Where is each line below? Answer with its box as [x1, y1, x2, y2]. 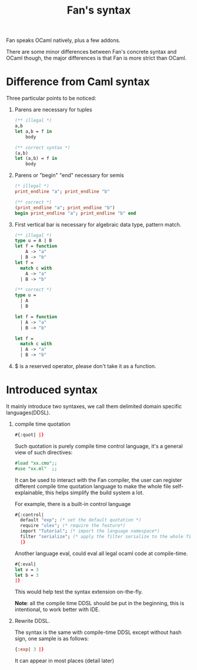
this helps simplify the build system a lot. [45, 489, 144, 496]
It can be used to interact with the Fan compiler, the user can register [14, 476, 182, 484]
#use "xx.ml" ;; [14, 465, 58, 472]
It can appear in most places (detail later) [14, 657, 115, 664]
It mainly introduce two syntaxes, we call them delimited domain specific [6, 402, 182, 410]
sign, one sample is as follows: [14, 635, 89, 642]
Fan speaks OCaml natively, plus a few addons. [6, 37, 121, 44]
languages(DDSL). [6, 409, 51, 416]
